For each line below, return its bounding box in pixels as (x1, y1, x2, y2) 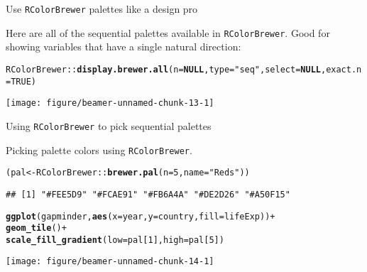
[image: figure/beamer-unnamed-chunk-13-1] (6, 98, 214, 109)
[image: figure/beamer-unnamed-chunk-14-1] (6, 256, 214, 267)
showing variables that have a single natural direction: (6, 39, 241, 54)
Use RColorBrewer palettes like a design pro (6, 1, 198, 16)
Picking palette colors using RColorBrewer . (6, 142, 192, 157)
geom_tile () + (6, 223, 67, 234)
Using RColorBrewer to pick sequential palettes (6, 118, 212, 133)
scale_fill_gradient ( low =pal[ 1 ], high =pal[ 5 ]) (6, 234, 224, 245)
